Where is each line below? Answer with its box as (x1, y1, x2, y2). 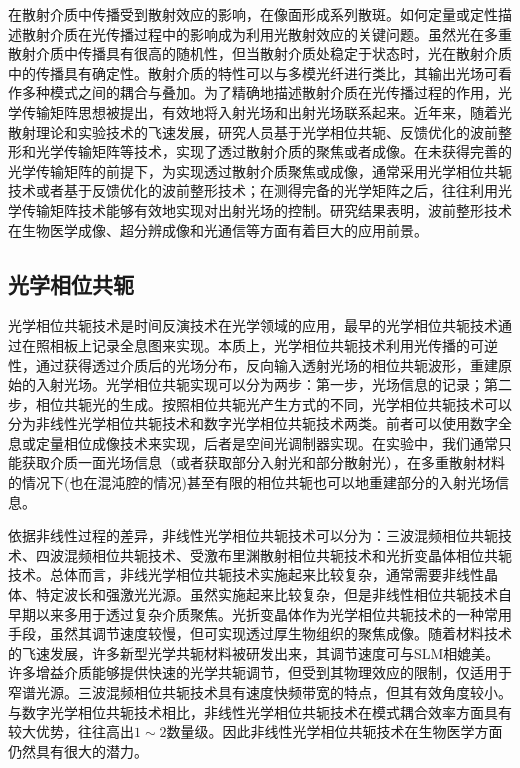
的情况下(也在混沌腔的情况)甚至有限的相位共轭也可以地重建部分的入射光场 (8, 472, 495, 493)
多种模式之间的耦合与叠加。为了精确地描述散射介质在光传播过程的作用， (21, 82, 498, 103)
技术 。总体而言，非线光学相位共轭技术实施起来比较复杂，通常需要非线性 (8, 564, 484, 585)
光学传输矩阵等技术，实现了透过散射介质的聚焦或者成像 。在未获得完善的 (35, 141, 512, 162)
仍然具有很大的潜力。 (8, 740, 148, 761)
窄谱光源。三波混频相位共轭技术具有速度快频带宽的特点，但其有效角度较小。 (8, 682, 512, 703)
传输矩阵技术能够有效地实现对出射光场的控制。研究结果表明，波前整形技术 (21, 199, 512, 220)
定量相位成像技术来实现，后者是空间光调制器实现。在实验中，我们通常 (35, 432, 498, 453)
